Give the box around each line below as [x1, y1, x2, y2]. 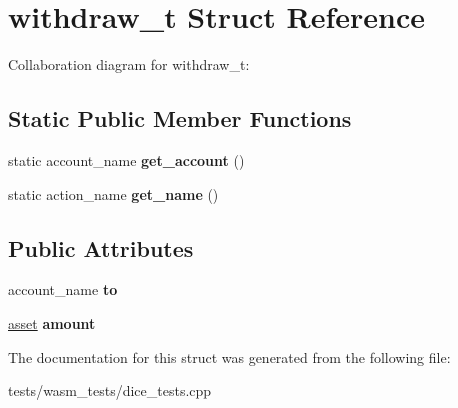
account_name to [8, 279, 118, 300]
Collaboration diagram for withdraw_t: [8, 54, 250, 75]
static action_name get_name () [8, 183, 219, 204]
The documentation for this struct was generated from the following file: [8, 346, 451, 367]
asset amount [8, 312, 96, 333]
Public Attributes [8, 232, 194, 263]
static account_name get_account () [8, 149, 245, 170]
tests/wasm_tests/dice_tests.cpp [8, 380, 212, 401]
